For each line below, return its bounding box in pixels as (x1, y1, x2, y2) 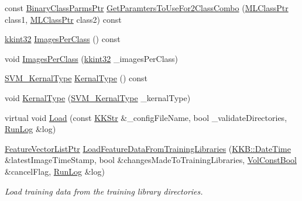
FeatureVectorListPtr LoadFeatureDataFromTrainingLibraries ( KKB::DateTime (5, 142, 291, 154)
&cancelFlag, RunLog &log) (5, 165, 105, 177)
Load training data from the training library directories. (5, 185, 203, 197)
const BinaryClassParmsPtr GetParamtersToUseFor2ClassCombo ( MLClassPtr (5, 2, 289, 13)
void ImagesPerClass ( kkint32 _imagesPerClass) (5, 52, 179, 64)
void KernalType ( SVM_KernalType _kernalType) (5, 91, 191, 103)
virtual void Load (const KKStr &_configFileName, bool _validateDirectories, (5, 111, 287, 123)
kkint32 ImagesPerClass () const (5, 33, 121, 45)
